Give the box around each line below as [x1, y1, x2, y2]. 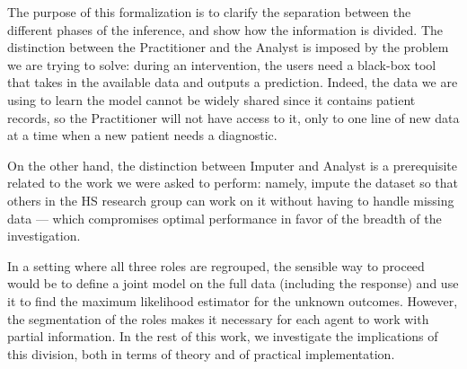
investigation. [7, 226, 81, 245]
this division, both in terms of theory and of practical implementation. [7, 344, 395, 363]
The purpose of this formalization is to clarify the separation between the [7, 3, 411, 21]
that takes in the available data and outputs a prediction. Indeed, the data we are [7, 73, 458, 92]
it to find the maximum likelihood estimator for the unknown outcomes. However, [7, 291, 458, 310]
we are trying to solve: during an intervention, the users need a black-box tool [7, 55, 436, 74]
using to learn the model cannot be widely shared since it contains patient [7, 90, 416, 109]
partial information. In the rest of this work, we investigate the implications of [7, 327, 438, 346]
